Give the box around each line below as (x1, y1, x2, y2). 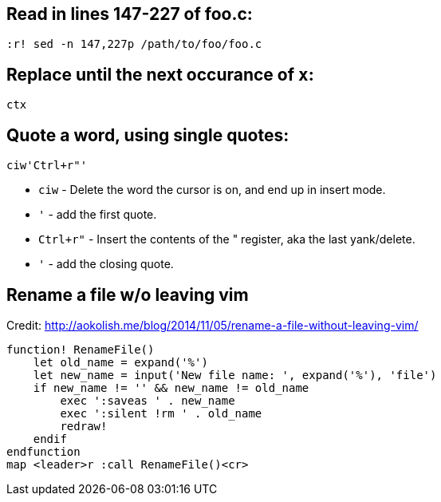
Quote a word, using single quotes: (6, 125, 289, 145)
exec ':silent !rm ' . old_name (60, 406, 262, 420)
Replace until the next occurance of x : (6, 64, 314, 85)
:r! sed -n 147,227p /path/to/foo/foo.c (6, 38, 262, 51)
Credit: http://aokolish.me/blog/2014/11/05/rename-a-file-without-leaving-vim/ (6, 318, 419, 332)
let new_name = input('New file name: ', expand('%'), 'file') (33, 368, 437, 381)
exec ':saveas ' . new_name (60, 393, 235, 407)
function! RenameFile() (6, 342, 155, 356)
